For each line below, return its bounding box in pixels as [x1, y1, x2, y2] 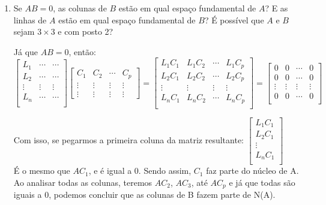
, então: [68, 45, 97, 58]
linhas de [13, 13, 47, 26]
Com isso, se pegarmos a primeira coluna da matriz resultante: [13, 134, 244, 146]
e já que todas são [229, 176, 295, 189]
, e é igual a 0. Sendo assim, [88, 164, 192, 177]
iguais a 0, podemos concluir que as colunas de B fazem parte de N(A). [13, 188, 276, 201]
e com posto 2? [58, 25, 113, 38]
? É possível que [204, 13, 264, 26]
